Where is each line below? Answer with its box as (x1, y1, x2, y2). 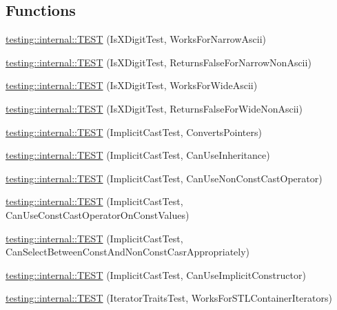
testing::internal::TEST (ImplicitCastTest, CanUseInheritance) (6, 148, 270, 162)
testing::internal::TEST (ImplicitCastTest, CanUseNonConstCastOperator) (6, 171, 323, 185)
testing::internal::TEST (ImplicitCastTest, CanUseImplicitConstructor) (6, 267, 306, 282)
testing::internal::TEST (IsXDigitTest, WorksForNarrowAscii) (6, 32, 267, 46)
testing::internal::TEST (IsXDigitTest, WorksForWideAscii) (6, 78, 258, 93)
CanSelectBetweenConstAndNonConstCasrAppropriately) (6, 244, 250, 259)
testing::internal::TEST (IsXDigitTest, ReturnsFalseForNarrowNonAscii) (6, 55, 312, 69)
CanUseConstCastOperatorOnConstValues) (6, 207, 190, 222)
